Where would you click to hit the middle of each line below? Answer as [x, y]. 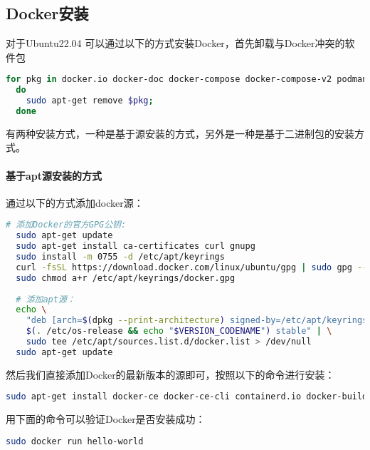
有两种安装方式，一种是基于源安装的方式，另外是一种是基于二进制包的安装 [180, 133]
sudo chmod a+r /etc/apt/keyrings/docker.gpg [126, 278]
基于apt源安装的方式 [54, 175]
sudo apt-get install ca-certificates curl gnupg [136, 246]
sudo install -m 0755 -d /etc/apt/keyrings [120, 257]
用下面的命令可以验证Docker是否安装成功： [106, 419]
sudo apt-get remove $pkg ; [90, 101]
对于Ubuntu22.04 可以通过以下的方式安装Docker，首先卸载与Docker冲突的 [175, 43]
